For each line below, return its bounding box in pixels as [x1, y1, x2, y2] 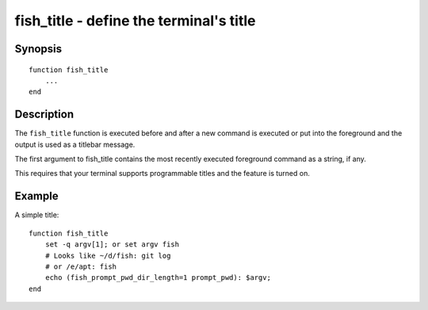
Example [14, 189, 59, 203]
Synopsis [14, 42, 63, 55]
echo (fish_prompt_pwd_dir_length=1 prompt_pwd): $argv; [44, 274, 271, 282]
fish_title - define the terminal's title [14, 12, 256, 29]
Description [14, 108, 75, 121]
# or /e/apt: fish [44, 262, 117, 271]
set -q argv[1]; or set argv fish [44, 240, 180, 249]
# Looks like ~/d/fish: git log [44, 251, 171, 260]
